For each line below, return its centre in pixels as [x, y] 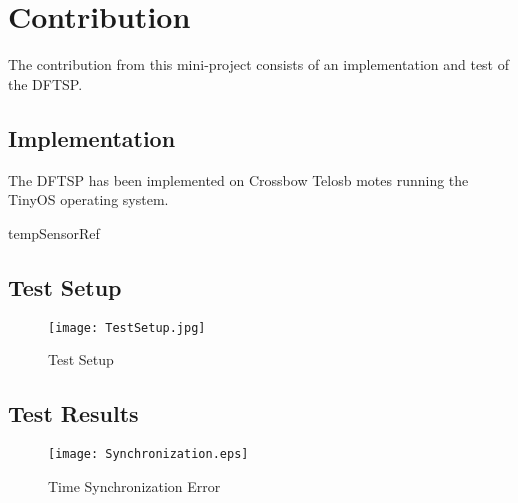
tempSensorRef [54, 232]
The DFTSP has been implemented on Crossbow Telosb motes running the [238, 179]
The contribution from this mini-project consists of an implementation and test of [259, 64]
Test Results [73, 413]
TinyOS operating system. [88, 199]
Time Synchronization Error [134, 485]
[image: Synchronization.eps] [148, 453]
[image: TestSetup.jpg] [127, 327]
